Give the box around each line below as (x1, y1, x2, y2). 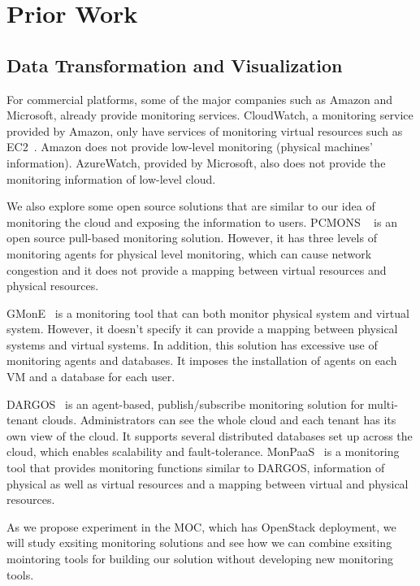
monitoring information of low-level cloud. (6, 170, 216, 187)
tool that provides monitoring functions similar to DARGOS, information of (6, 459, 385, 476)
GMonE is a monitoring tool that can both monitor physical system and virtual (6, 304, 409, 321)
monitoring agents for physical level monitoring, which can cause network (6, 245, 372, 262)
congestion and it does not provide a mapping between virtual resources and (6, 261, 387, 278)
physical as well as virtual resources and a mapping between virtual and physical (6, 475, 409, 492)
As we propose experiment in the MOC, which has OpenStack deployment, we (6, 518, 396, 535)
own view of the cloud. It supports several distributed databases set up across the (6, 427, 413, 444)
